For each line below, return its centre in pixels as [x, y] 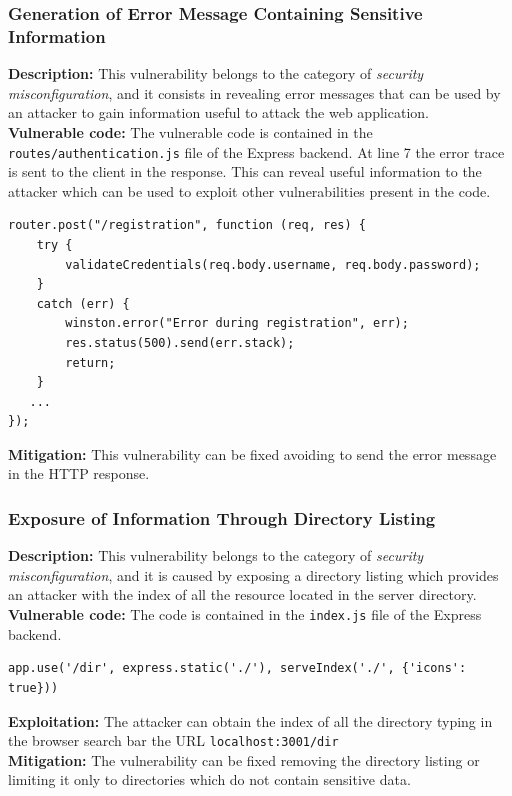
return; [90, 362]
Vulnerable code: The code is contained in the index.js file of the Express [245, 614]
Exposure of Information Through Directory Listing [222, 518]
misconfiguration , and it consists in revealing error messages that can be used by [254, 92]
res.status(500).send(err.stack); [180, 342]
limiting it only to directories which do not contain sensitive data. [209, 779]
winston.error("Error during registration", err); [237, 323]
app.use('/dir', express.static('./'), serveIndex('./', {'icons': [237, 668]
